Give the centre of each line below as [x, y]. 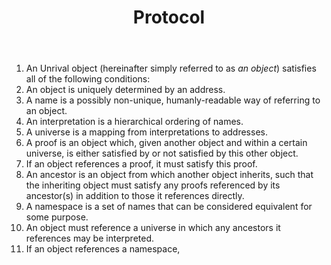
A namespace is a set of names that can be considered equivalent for [169, 207]
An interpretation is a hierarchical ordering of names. [134, 122]
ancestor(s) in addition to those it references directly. [135, 196]
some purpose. [57, 217]
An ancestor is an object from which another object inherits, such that [169, 175]
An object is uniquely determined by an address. [125, 90]
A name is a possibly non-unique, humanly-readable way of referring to [173, 100]
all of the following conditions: [88, 79]
